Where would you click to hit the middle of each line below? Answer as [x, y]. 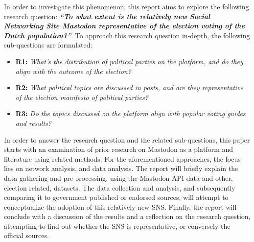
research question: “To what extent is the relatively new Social [107, 16]
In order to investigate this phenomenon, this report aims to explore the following [127, 6]
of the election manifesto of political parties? [82, 97]
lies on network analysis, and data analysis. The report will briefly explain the [121, 168]
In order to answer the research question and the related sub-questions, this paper [127, 139]
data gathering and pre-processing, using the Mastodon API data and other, [118, 178]
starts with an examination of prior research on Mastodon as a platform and [119, 149]
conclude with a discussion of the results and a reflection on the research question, [127, 216]
